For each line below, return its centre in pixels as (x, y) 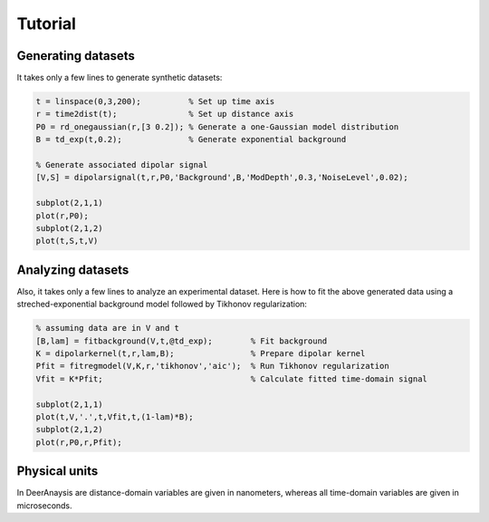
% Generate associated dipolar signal (122, 164)
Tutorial (47, 24)
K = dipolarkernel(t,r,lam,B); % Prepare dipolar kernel (201, 353)
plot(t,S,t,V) (67, 241)
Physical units (58, 471)
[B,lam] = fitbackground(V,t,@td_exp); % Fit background (182, 341)
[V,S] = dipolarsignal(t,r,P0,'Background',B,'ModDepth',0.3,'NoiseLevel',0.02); (222, 178)
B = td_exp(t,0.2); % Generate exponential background (191, 140)
